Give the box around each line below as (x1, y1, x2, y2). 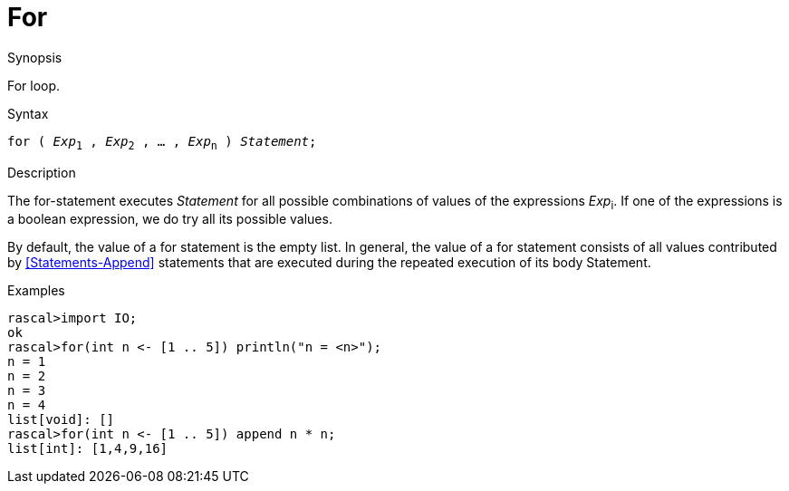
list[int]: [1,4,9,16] (7, 441, 168, 457)
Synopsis (7, 49, 63, 65)
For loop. (7, 77, 61, 93)
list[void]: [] (7, 412, 115, 428)
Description (7, 164, 76, 180)
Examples (7, 283, 65, 299)
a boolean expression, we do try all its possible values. (7, 211, 332, 227)
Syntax (7, 105, 49, 121)
